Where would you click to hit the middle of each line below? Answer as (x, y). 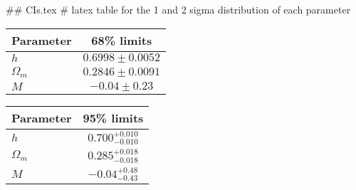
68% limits (122, 40)
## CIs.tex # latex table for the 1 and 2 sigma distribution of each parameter (178, 9)
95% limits (113, 117)
